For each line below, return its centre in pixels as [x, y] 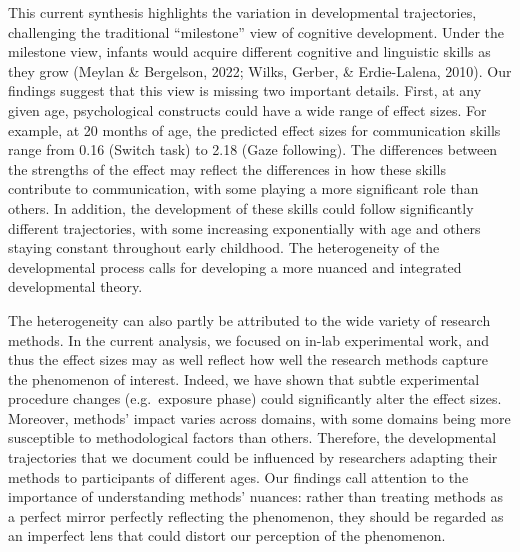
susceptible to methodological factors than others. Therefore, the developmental [252, 437]
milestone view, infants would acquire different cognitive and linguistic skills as [249, 51]
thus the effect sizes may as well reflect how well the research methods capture [248, 359]
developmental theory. [75, 286]
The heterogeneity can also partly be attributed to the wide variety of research [249, 319]
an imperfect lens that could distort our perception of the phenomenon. [227, 535]
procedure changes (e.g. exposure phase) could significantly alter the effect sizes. [255, 398]
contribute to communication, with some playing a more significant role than [243, 188]
